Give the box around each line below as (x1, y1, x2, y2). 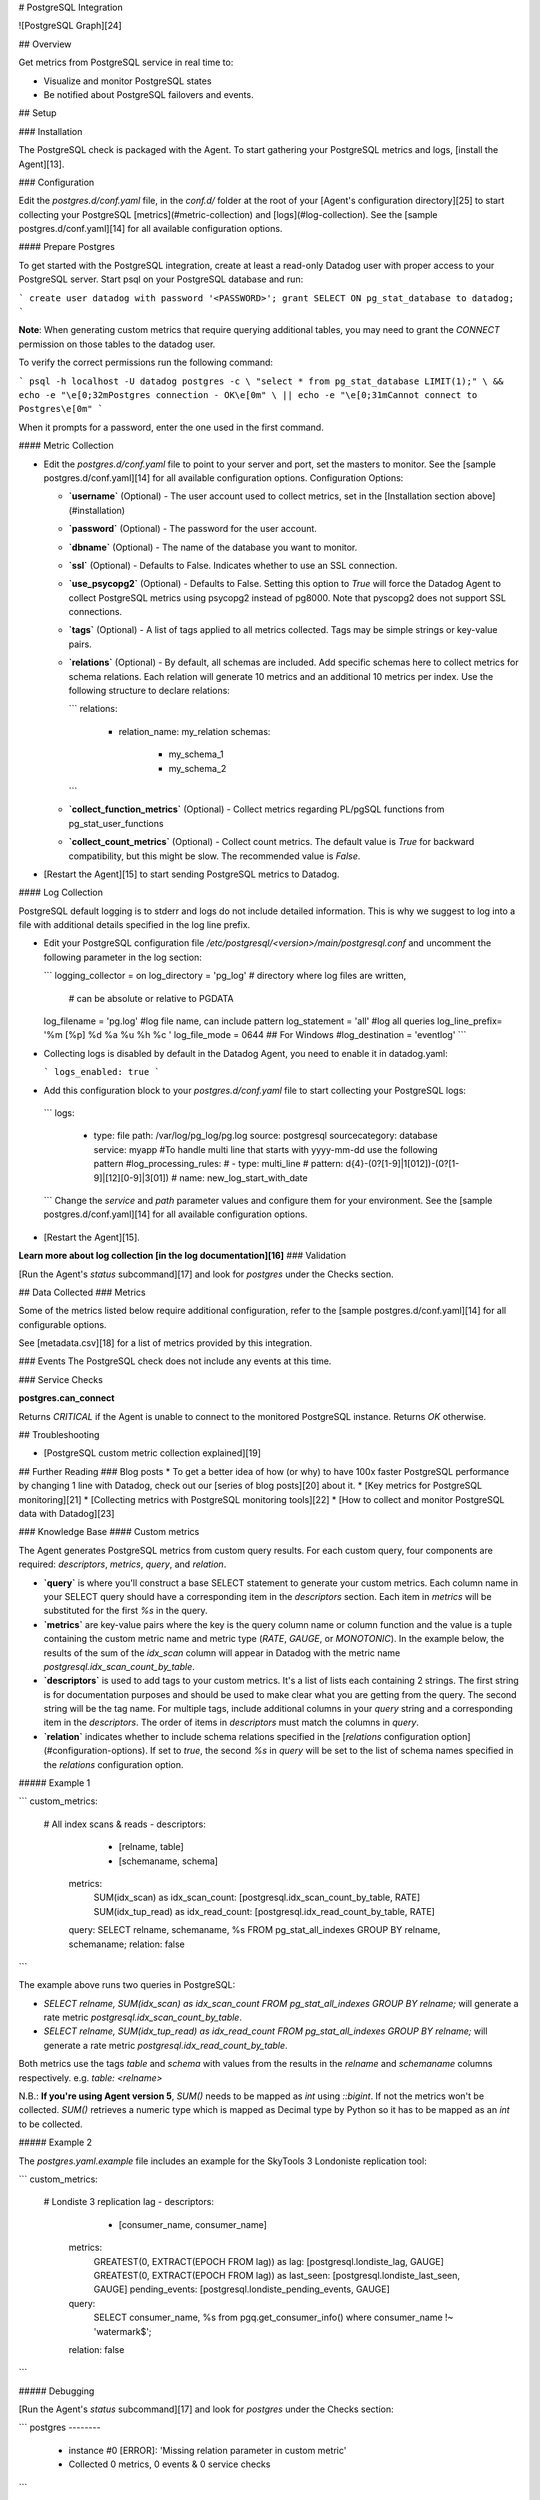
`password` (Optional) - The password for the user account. (68, 523, 317, 535)
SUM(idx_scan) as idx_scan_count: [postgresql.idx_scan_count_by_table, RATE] (93, 1891, 421, 1904)
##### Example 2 (18, 2136, 93, 2149)
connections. (68, 606, 123, 618)
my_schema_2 (168, 762, 227, 774)
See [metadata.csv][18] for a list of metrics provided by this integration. (18, 1337, 313, 1349)
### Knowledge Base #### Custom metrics (18, 1526, 200, 1538)
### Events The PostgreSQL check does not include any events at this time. (18, 1355, 332, 1367)
